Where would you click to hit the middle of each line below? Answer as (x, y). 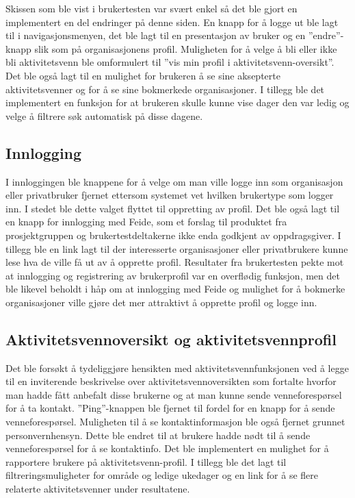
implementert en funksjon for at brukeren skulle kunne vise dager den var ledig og (177, 102)
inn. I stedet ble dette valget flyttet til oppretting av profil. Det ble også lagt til (173, 208)
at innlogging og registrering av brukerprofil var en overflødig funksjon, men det (173, 275)
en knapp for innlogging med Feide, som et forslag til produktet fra (146, 222)
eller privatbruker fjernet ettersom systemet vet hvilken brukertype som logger (170, 195)
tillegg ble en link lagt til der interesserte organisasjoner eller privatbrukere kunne (177, 248)
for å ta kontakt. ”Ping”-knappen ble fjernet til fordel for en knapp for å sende (170, 408)
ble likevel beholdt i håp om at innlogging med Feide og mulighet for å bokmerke (175, 289)
